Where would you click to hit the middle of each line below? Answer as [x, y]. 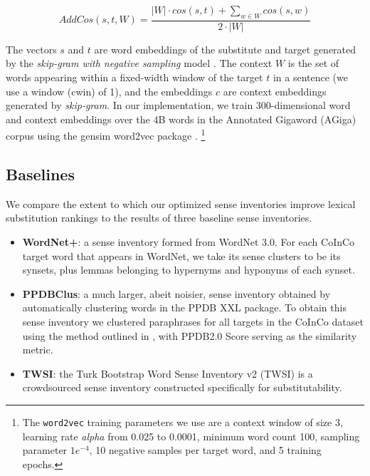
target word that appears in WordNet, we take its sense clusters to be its [181, 255]
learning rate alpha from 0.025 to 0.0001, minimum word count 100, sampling [191, 436]
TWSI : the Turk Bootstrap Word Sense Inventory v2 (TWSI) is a [168, 373]
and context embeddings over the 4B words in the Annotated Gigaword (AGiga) [181, 119]
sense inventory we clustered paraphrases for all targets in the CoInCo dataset [193, 321]
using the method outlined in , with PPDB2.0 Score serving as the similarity [190, 335]
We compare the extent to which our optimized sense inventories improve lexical [181, 203]
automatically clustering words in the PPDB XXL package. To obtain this [184, 307]
